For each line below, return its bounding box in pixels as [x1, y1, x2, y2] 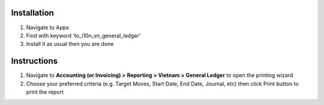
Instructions [11, 56, 58, 66]
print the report [26, 88, 64, 95]
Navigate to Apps [26, 24, 69, 31]
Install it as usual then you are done [26, 41, 114, 48]
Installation [11, 8, 54, 18]
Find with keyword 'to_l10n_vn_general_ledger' [26, 32, 141, 39]
